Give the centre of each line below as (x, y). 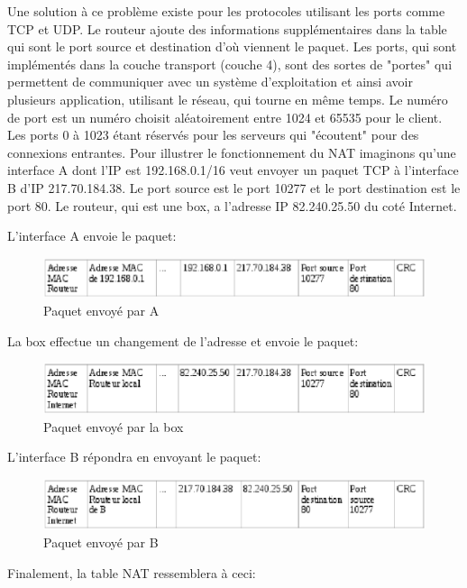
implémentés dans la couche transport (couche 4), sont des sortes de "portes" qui (230, 64)
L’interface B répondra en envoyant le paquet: (134, 457)
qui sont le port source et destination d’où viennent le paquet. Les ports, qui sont (232, 46)
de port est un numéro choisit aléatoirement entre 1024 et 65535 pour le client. (225, 117)
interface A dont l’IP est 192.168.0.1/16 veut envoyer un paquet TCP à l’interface (233, 170)
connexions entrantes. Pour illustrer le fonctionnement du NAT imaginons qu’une (232, 152)
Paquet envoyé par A (101, 311)
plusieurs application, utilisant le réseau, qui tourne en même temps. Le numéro (228, 99)
